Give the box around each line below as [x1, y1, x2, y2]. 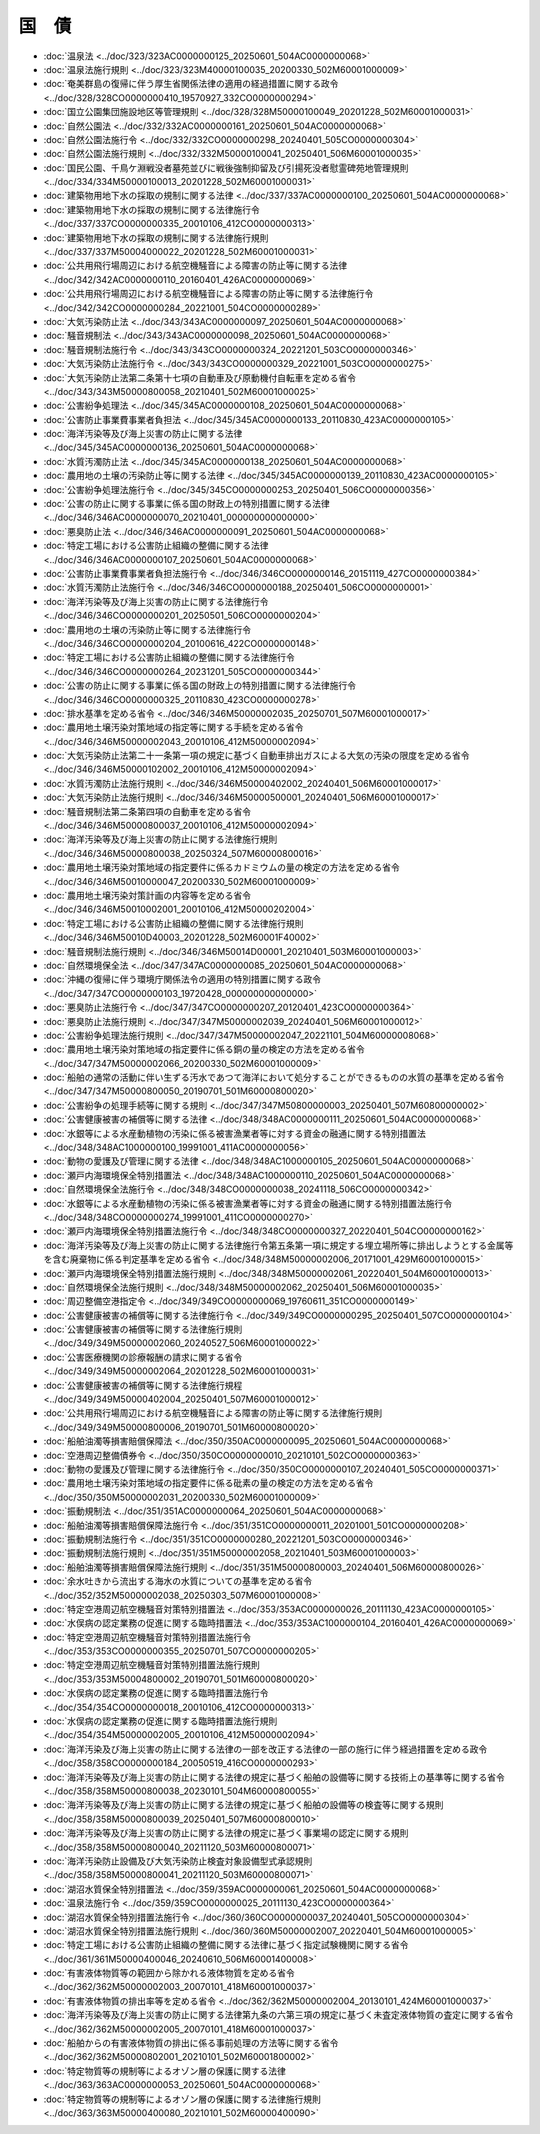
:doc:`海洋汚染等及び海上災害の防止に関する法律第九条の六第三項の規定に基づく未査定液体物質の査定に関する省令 [43, 2009, 514, 2021]
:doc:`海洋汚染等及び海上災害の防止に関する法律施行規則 [43, 833, 278, 845]
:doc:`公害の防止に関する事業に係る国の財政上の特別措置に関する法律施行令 [43, 680, 357, 692]
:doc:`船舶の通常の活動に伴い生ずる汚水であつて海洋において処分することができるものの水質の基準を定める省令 [43, 1071, 505, 1084]
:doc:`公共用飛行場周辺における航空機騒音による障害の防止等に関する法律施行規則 [43, 1407, 383, 1419]
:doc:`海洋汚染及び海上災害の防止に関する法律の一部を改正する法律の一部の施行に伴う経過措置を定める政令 [43, 1743, 488, 1755]
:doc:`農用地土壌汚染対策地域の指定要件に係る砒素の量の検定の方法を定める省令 [43, 1477, 374, 1489]
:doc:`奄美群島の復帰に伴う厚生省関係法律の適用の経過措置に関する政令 [43, 78, 339, 90]
